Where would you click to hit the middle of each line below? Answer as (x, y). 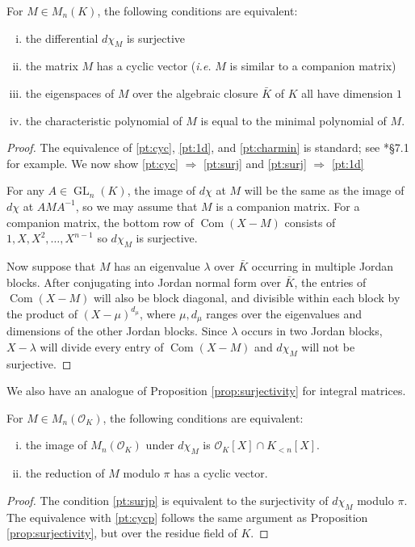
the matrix (52, 66)
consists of (310, 222)
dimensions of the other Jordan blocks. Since (117, 331)
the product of (42, 313)
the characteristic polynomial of (104, 120)
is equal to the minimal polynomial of (293, 120)
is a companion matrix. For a (288, 206)
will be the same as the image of (324, 190)
